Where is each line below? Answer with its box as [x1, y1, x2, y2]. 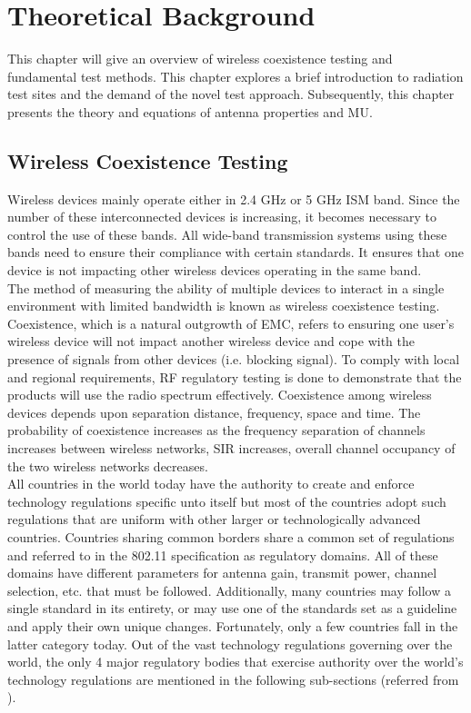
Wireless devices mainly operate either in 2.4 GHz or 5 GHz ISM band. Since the [7, 189, 460, 208]
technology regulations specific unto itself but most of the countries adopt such [7, 491, 446, 510]
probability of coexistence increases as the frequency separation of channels [7, 421, 426, 440]
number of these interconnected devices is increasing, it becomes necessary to [7, 207, 436, 226]
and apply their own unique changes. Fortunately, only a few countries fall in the [7, 616, 458, 635]
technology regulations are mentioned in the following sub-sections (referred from [7, 669, 459, 688]
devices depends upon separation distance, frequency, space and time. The [7, 402, 421, 421]
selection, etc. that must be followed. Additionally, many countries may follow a [7, 580, 451, 599]
